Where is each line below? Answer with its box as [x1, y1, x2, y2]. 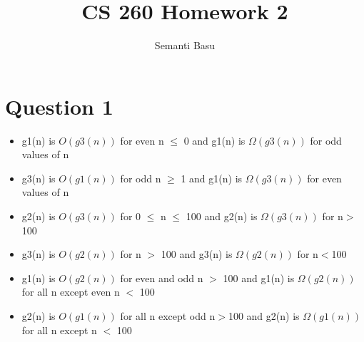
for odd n [120, 170, 161, 185]
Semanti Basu [154, 38, 216, 53]
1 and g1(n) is [181, 170, 243, 185]
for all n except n [21, 322, 97, 337]
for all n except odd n [120, 309, 216, 323]
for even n [120, 133, 164, 147]
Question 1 [5, 91, 113, 120]
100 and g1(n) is [223, 270, 295, 285]
